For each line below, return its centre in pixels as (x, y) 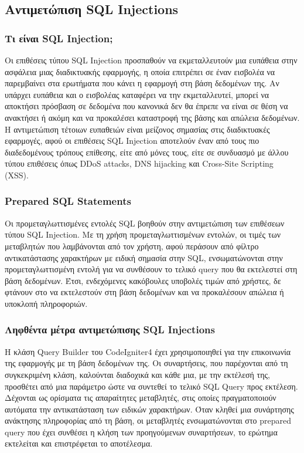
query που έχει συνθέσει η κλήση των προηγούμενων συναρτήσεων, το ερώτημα (141, 432)
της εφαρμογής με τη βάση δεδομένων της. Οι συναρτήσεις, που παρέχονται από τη (146, 363)
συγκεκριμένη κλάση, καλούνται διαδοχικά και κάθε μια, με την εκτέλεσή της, (137, 374)
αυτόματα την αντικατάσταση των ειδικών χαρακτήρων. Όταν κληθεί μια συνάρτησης (149, 409)
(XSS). (17, 175)
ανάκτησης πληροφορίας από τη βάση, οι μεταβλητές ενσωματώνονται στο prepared (148, 420)
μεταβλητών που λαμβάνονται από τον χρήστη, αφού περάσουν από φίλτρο (132, 246)
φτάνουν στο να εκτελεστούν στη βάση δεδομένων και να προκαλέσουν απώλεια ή (144, 292)
